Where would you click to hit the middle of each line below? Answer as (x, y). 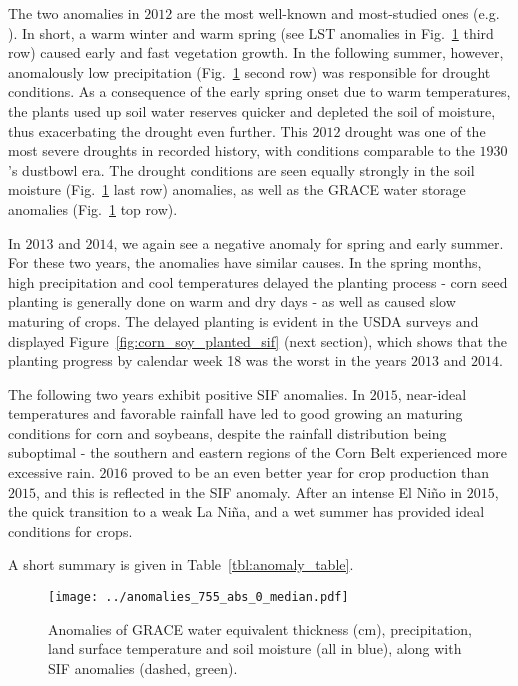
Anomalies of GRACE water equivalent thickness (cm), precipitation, (260, 628)
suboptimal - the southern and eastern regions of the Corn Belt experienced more (257, 452)
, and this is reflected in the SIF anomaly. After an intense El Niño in (249, 491)
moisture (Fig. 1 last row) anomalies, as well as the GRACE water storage (237, 189)
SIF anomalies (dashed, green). (143, 667)
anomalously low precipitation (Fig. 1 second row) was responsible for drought (249, 71)
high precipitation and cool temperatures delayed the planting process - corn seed (258, 281)
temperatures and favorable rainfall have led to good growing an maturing (235, 413)
